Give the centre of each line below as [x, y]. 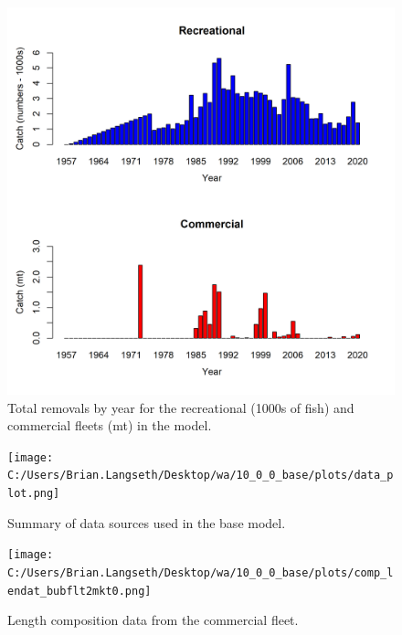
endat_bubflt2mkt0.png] [79, 591]
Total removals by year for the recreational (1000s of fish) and [181, 407]
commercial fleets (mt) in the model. [110, 425]
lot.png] [34, 494]
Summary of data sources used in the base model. [147, 522]
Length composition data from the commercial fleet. [153, 620]
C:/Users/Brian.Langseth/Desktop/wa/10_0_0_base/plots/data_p [201, 476]
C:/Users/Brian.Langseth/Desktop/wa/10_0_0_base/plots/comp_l [201, 573]
